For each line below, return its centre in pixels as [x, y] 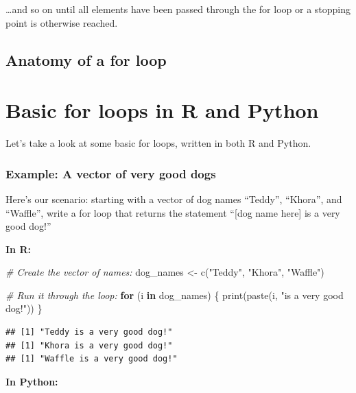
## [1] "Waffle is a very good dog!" [92, 359]
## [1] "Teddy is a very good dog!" [89, 332]
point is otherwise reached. [62, 22]
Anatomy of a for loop [86, 59]
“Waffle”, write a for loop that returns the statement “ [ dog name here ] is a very [173, 212]
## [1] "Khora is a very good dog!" [89, 345]
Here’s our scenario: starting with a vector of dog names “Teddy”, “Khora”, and [174, 199]
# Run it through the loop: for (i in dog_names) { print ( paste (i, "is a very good [175, 295]
